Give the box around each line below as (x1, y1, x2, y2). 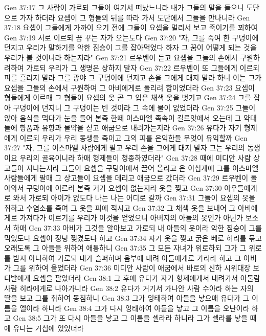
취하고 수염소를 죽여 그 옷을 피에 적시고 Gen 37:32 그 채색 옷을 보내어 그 (4, 202, 236, 213)
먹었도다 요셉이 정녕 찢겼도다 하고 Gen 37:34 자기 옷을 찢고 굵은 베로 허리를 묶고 (4, 232, 262, 243)
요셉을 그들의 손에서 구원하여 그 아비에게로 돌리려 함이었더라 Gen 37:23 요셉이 (4, 82, 255, 93)
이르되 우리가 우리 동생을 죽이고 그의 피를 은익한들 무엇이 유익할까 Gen (19, 132, 248, 143)
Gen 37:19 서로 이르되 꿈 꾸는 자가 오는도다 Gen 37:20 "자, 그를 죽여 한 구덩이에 (4, 32, 259, 42)
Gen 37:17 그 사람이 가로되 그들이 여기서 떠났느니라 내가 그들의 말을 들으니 (4, 2, 244, 12)
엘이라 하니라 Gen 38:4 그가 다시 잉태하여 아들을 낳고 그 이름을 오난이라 (19, 302, 250, 313)
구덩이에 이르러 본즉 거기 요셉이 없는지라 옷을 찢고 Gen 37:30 (26, 182, 222, 193)
